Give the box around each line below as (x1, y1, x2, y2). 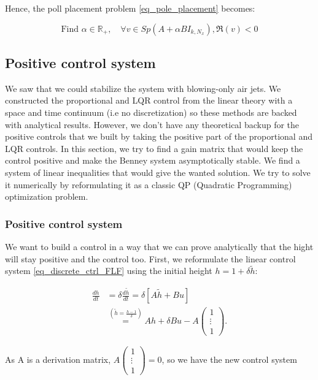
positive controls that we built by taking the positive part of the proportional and (5, 130, 312, 143)
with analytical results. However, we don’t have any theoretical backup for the (5, 118, 300, 131)
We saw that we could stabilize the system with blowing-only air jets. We (5, 82, 281, 94)
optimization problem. (5, 190, 88, 203)
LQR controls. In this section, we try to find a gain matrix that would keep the (5, 142, 303, 154)
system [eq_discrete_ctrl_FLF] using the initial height (5, 264, 212, 277)
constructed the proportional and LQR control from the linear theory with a (5, 94, 293, 107)
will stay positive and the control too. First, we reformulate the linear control (5, 252, 296, 265)
